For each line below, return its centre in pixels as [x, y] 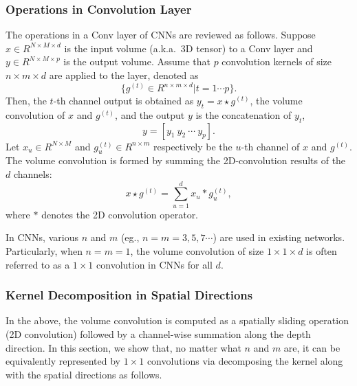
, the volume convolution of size [197, 250]
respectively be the [193, 146]
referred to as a [38, 264]
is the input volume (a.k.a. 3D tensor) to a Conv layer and [188, 48]
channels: [33, 174]
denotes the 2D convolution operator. [120, 214]
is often [322, 250]
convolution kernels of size [277, 61]
